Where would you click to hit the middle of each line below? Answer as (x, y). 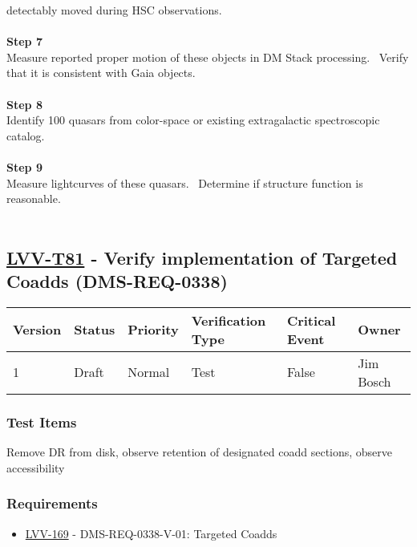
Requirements (52, 503)
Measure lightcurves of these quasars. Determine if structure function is (185, 182)
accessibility (36, 467)
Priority (153, 330)
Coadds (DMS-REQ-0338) (117, 281)
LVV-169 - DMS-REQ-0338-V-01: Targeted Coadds (151, 533)
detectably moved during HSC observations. (114, 10)
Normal (149, 372)
